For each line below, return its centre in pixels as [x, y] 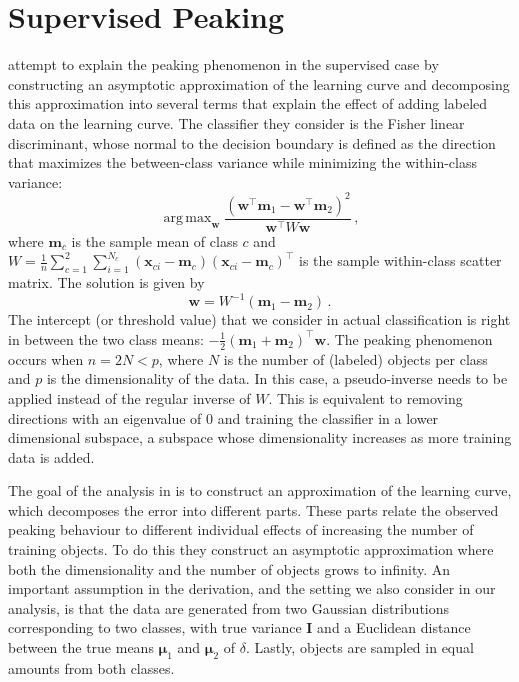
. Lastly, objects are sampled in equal [359, 647]
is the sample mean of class [154, 240]
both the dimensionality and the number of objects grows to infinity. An [229, 568]
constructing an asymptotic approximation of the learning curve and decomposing [259, 83]
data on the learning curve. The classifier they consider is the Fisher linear [236, 122]
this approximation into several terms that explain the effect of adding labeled [248, 103]
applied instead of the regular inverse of [129, 397]
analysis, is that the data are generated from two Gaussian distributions [229, 607]
